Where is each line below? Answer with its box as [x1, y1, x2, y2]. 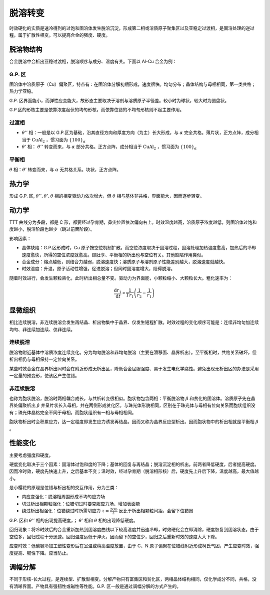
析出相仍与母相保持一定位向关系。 [9, 356, 79, 362]
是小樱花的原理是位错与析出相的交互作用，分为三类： [9, 485, 119, 491]
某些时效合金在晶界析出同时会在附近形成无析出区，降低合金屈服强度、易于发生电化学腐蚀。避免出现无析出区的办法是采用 [9, 365, 259, 371]
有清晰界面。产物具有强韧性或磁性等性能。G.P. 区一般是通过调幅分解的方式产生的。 [9, 583, 181, 589]
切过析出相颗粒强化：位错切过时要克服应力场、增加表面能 [21, 501, 140, 507]
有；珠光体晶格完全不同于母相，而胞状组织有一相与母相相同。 [9, 409, 136, 415]
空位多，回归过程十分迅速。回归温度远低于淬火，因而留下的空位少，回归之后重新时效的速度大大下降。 [9, 533, 219, 539]
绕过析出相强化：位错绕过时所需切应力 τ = [21, 508, 109, 514]
